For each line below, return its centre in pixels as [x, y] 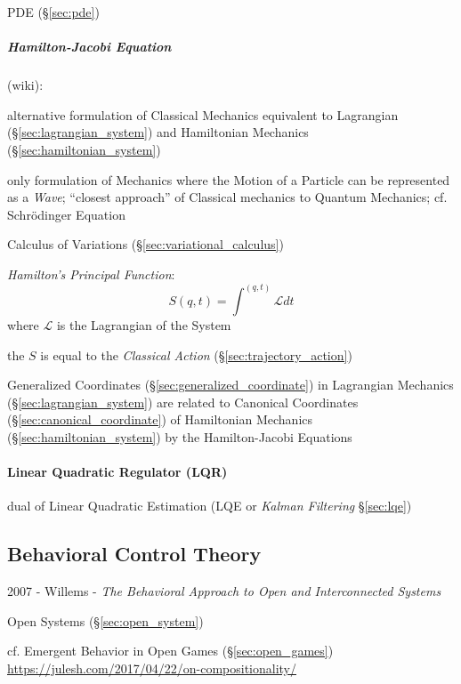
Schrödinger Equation [66, 214]
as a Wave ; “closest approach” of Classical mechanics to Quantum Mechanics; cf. [227, 197]
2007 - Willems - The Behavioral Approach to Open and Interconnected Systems [224, 591]
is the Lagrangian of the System [144, 324]
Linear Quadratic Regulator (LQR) [117, 472]
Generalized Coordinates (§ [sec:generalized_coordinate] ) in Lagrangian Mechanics [230, 385]
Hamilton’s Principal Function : [91, 274]
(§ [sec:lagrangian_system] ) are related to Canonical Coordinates [183, 402]
